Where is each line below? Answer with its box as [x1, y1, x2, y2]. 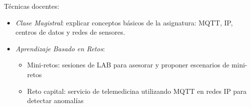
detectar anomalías [27, 95, 84, 106]
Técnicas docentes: [4, 1, 59, 11]
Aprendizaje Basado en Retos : [15, 43, 105, 53]
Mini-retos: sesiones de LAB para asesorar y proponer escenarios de [27, 60, 229, 70]
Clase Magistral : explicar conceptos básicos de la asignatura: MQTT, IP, [15, 17, 233, 27]
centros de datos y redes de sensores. [15, 27, 125, 37]
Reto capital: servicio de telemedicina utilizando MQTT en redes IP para [27, 86, 247, 96]
